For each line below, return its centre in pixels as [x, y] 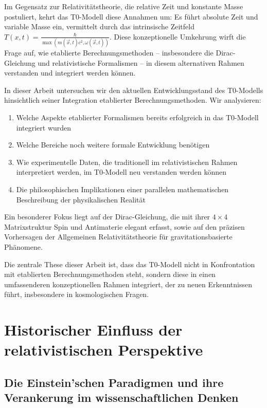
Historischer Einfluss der [93, 330]
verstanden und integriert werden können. [70, 73]
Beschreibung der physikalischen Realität [81, 199]
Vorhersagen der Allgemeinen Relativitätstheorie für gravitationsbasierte [118, 237]
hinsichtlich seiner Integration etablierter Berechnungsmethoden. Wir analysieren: [133, 100]
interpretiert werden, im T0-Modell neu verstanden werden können [121, 172]
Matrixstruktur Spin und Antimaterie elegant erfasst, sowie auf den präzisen [124, 226]
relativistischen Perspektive [104, 350]
